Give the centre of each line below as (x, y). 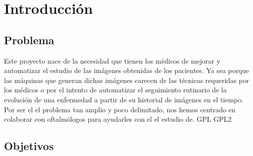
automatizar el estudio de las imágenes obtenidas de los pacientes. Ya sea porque (126, 70)
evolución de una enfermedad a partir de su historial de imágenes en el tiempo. (124, 99)
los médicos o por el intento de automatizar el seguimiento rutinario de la (115, 90)
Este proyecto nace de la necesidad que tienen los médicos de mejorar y (112, 60)
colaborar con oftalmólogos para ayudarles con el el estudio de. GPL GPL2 (118, 119)
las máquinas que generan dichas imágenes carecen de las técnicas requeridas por (126, 80)
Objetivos (29, 146)
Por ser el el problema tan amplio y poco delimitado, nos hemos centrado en (120, 109)
